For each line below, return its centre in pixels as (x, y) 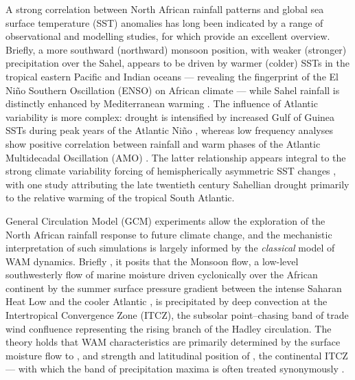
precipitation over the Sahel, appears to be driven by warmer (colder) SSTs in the (177, 63)
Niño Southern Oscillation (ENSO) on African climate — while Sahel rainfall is (173, 90)
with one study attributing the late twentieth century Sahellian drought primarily (177, 184)
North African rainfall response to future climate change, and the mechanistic (169, 234)
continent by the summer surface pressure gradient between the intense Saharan (174, 288)
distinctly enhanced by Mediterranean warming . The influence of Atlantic (162, 103)
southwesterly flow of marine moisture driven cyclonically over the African (162, 275)
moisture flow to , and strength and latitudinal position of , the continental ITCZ (177, 355)
